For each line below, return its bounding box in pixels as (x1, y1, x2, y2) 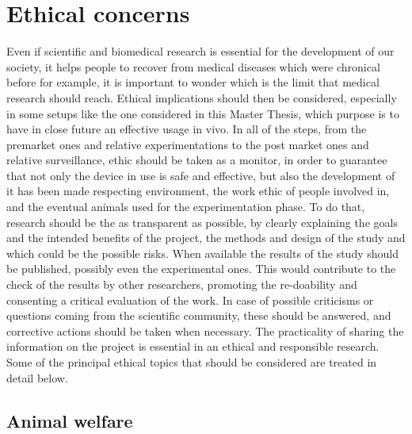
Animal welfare (6, 408, 133, 432)
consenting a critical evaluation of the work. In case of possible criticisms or (6, 291, 374, 308)
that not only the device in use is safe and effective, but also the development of (6, 167, 395, 183)
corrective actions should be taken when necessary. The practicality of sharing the (6, 322, 404, 339)
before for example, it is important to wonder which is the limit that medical (6, 74, 380, 90)
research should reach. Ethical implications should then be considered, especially (6, 89, 397, 106)
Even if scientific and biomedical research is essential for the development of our (6, 43, 395, 60)
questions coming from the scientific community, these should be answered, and (6, 307, 391, 324)
